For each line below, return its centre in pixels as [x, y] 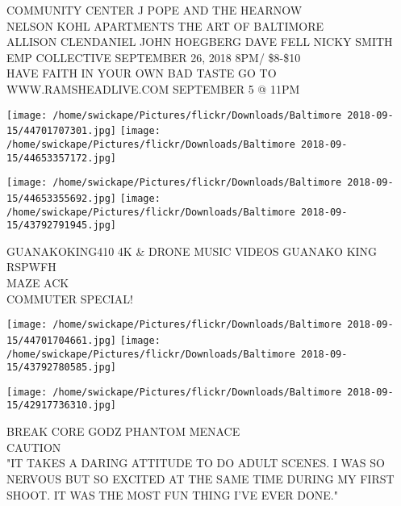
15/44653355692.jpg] [62, 198]
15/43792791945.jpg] [62, 226]
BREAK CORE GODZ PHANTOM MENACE [123, 431]
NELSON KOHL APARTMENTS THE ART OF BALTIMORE [165, 25]
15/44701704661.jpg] [62, 340]
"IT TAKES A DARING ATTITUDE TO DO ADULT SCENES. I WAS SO [196, 463]
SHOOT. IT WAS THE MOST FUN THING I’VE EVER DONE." [172, 494]
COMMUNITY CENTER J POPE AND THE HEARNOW [155, 10]
